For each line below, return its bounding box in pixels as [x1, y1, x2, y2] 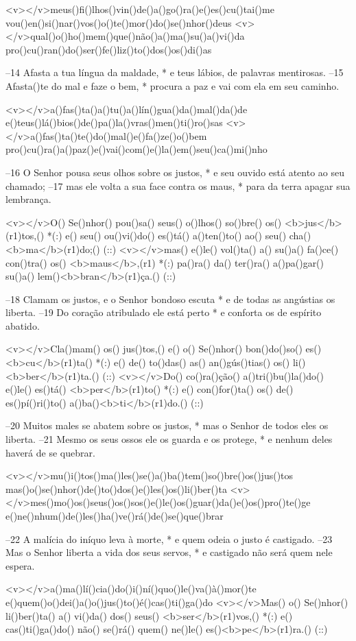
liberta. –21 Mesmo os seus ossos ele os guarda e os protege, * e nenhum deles [5, 432, 333, 446]
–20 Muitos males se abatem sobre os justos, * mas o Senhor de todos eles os [5, 418, 329, 433]
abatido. [5, 318, 40, 332]
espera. [5, 558, 35, 572]
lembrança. [5, 192, 51, 206]
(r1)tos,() [5, 228, 45, 243]
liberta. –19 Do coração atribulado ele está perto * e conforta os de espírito [5, 305, 322, 319]
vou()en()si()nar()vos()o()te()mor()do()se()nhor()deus [5, 15, 232, 29]
